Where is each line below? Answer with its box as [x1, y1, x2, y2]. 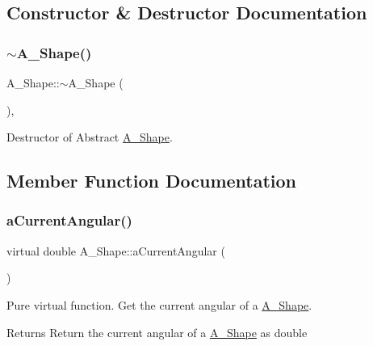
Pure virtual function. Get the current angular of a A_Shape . [6, 296, 312, 313]
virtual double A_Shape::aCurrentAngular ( [6, 242, 225, 259]
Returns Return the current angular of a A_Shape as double [6, 323, 308, 340]
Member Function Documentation [6, 168, 297, 193]
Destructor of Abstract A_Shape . [6, 129, 173, 146]
